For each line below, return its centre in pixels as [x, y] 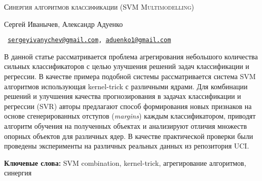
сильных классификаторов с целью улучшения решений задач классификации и [127, 66]
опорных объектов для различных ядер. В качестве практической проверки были [129, 136]
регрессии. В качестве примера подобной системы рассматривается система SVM [130, 76]
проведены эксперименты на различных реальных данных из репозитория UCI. [127, 146]
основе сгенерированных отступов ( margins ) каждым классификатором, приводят [130, 116]
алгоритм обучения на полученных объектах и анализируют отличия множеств [126, 126]
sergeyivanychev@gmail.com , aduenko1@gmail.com [89, 40]
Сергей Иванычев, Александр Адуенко [64, 24]
